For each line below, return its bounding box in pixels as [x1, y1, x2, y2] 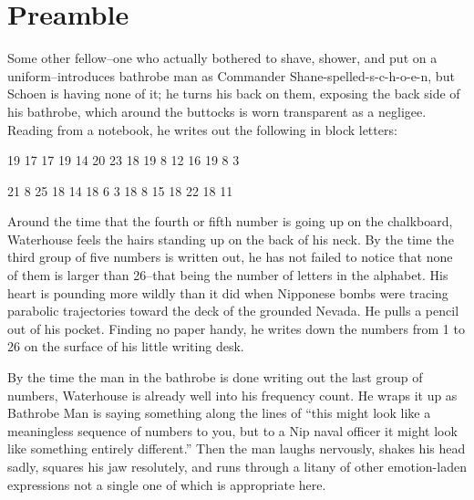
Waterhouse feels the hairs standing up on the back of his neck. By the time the [7, 229, 454, 248]
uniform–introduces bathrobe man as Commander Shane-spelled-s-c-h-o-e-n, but [7, 66, 455, 85]
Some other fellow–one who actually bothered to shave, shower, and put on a [7, 48, 438, 68]
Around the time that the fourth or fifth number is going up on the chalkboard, [7, 212, 453, 231]
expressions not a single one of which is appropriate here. [7, 474, 326, 494]
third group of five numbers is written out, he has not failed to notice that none [7, 247, 453, 266]
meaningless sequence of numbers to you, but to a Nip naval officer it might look [7, 421, 458, 440]
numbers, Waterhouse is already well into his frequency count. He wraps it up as [7, 385, 458, 404]
